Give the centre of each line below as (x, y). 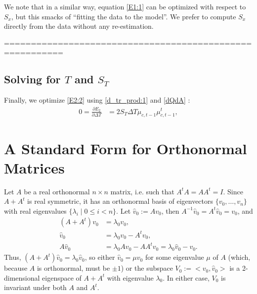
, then (170, 210)
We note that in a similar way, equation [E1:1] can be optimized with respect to (125, 6)
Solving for (32, 79)
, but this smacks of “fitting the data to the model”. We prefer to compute (124, 16)
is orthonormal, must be (73, 268)
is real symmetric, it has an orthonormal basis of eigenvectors (120, 201)
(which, (239, 257)
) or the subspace (147, 268)
